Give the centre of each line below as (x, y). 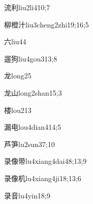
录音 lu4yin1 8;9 (27, 195)
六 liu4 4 (15, 41)
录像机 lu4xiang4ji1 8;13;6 (43, 178)
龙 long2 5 (18, 76)
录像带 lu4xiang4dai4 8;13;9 (45, 161)
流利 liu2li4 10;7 (27, 7)
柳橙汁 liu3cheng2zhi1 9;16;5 (46, 24)
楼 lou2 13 (18, 110)
